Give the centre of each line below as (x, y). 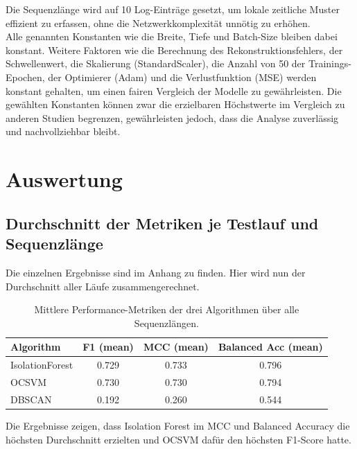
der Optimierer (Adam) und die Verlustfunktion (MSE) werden (182, 77)
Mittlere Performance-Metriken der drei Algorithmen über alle (167, 309)
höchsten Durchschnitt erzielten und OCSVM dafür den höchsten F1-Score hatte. (178, 439)
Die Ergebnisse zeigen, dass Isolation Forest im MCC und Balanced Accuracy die (178, 425)
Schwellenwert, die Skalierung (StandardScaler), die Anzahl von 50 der (156, 63)
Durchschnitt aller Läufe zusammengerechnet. (103, 286)
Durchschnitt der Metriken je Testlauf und (162, 223)
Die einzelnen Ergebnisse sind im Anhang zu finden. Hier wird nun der (156, 272)
